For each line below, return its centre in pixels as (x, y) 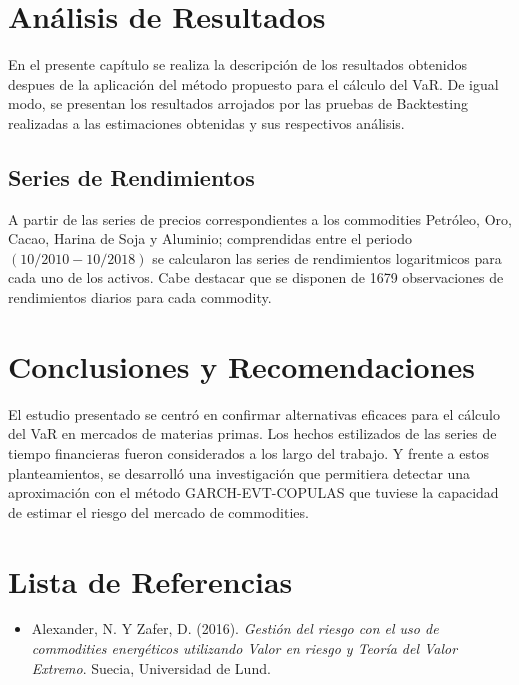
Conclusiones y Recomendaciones (241, 365)
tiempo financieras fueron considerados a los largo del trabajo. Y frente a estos (248, 452)
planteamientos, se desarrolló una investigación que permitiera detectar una (239, 472)
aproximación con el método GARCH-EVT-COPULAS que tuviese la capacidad (253, 492)
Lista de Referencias (150, 580)
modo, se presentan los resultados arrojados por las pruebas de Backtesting (238, 103)
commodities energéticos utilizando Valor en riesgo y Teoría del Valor (244, 648)
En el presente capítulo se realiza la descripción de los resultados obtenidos (237, 64)
